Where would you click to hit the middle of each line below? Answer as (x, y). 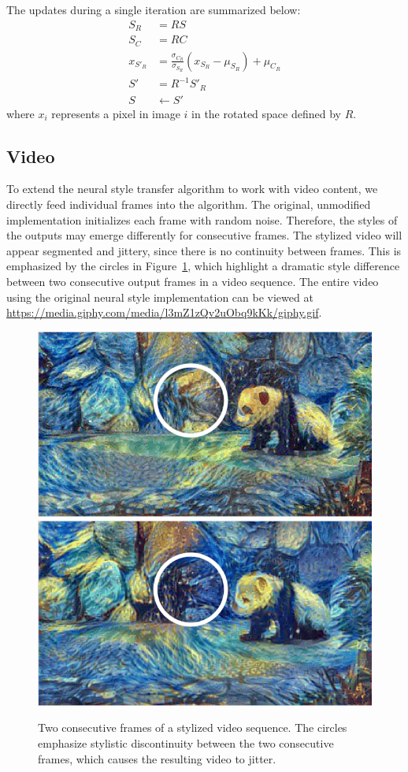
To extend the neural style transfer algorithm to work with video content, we (192, 189)
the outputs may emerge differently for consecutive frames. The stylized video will (204, 235)
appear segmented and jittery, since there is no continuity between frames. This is (204, 250)
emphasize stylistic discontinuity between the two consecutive (186, 742)
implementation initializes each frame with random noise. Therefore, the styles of (202, 219)
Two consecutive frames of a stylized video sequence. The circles (193, 727)
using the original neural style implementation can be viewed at (160, 297)
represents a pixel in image (116, 113)
